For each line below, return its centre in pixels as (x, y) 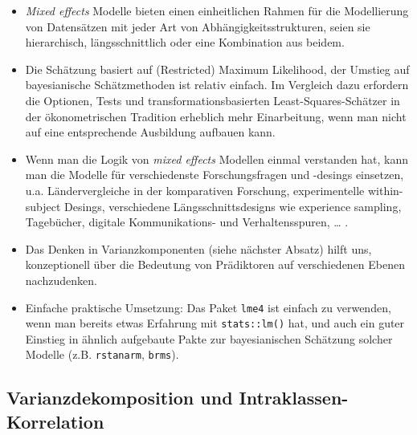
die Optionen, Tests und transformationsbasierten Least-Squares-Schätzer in (213, 100)
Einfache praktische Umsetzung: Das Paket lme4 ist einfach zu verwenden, (208, 307)
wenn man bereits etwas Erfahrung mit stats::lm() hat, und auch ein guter (215, 323)
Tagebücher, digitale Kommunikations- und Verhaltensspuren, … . (187, 222)
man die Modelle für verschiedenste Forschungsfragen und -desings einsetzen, (215, 175)
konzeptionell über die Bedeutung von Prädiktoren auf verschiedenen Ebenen (215, 264)
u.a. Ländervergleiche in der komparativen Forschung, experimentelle (195, 190)
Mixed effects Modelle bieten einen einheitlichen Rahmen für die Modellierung (217, 10)
